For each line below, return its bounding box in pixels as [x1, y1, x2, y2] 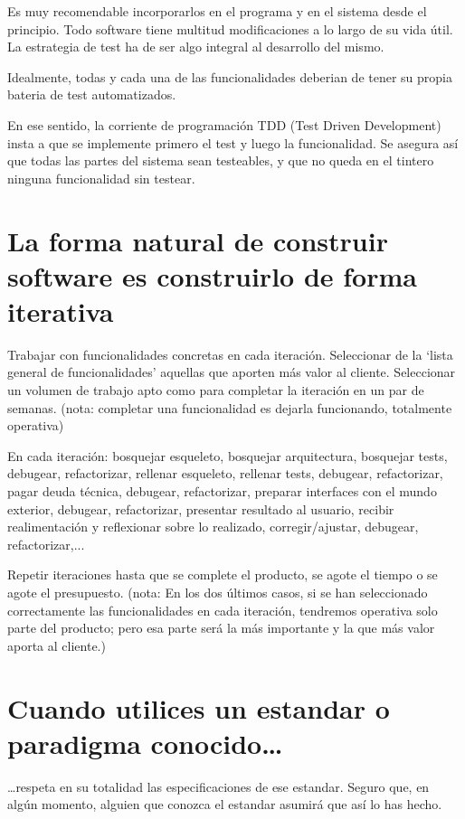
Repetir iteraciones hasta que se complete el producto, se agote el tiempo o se [7, 565, 438, 584]
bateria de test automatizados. [7, 85, 176, 104]
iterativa [7, 292, 114, 329]
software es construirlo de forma [7, 257, 417, 294]
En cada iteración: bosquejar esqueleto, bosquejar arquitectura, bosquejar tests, [7, 446, 448, 465]
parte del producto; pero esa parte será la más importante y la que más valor [7, 618, 435, 637]
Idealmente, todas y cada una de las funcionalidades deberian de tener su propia [7, 67, 452, 86]
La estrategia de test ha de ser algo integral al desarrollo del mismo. [7, 37, 384, 56]
